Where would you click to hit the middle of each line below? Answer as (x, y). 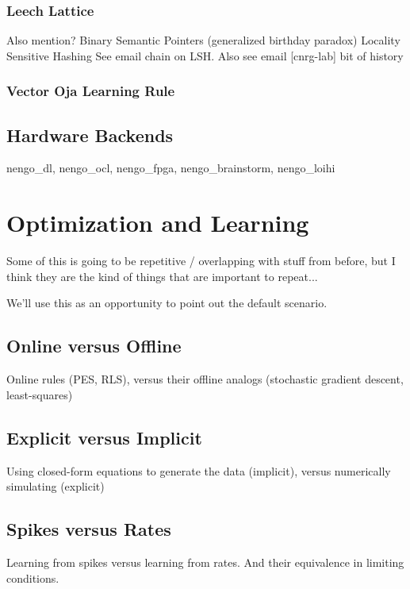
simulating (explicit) (56, 486)
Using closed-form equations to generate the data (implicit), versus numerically (199, 470)
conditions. (33, 577)
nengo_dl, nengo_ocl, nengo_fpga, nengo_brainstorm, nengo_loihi (171, 168)
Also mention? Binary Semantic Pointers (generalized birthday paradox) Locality (203, 40)
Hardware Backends (90, 135)
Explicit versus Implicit (104, 437)
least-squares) (40, 394)
